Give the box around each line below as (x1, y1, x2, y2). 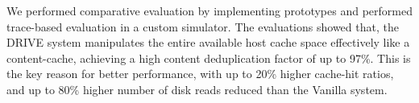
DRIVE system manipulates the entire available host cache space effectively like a (6, 34, 410, 51)
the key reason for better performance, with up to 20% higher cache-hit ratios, (6, 65, 394, 82)
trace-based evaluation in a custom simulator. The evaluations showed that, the (6, 18, 399, 35)
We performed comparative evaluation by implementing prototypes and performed (6, 2, 413, 19)
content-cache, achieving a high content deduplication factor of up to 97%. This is (6, 49, 411, 66)
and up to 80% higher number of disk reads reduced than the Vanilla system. (6, 80, 388, 97)
